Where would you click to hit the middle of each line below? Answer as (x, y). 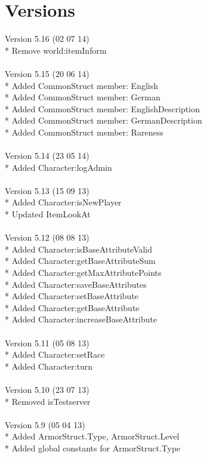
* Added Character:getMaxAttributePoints (83, 272)
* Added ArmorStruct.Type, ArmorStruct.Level (92, 436)
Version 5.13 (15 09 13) (47, 190)
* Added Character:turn (49, 366)
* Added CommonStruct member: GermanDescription (103, 120)
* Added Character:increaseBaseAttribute (81, 319)
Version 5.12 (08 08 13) (47, 237)
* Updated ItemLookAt (48, 214)
